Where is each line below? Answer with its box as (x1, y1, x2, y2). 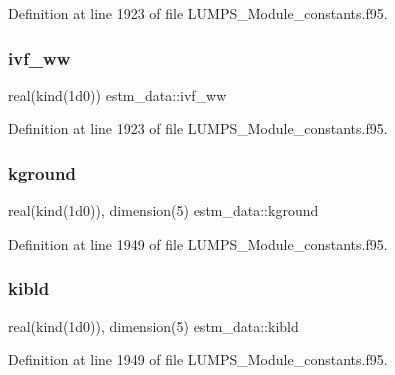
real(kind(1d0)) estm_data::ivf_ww (8, 84, 227, 105)
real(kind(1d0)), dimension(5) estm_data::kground (8, 200, 319, 221)
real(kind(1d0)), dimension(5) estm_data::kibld (8, 315, 299, 336)
